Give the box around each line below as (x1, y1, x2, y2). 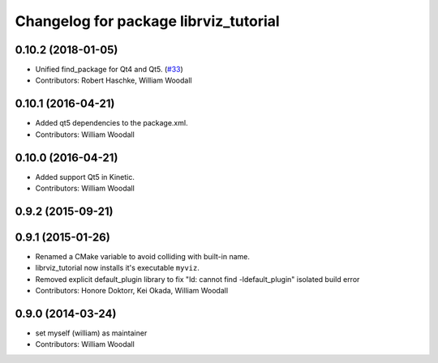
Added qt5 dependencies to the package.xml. (35, 118, 188, 128)
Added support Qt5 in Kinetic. (35, 172, 135, 181)
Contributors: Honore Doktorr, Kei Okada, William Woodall (35, 286, 229, 296)
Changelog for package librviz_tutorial (15, 12, 280, 30)
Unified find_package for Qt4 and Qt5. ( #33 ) (35, 65, 184, 75)
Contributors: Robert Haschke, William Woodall (35, 75, 192, 85)
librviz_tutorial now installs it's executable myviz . (35, 263, 200, 273)
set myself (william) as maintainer (35, 328, 148, 338)
